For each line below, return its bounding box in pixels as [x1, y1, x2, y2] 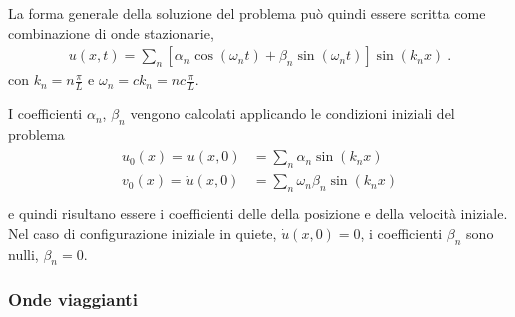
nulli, [8, 243, 39, 264]
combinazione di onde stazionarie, [8, 22, 214, 43]
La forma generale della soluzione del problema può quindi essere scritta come [8, 3, 486, 23]
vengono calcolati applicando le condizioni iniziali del [130, 103, 455, 124]
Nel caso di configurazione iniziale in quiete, [8, 222, 277, 243]
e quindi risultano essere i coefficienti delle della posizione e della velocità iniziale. [8, 203, 508, 224]
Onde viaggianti [8, 287, 138, 312]
